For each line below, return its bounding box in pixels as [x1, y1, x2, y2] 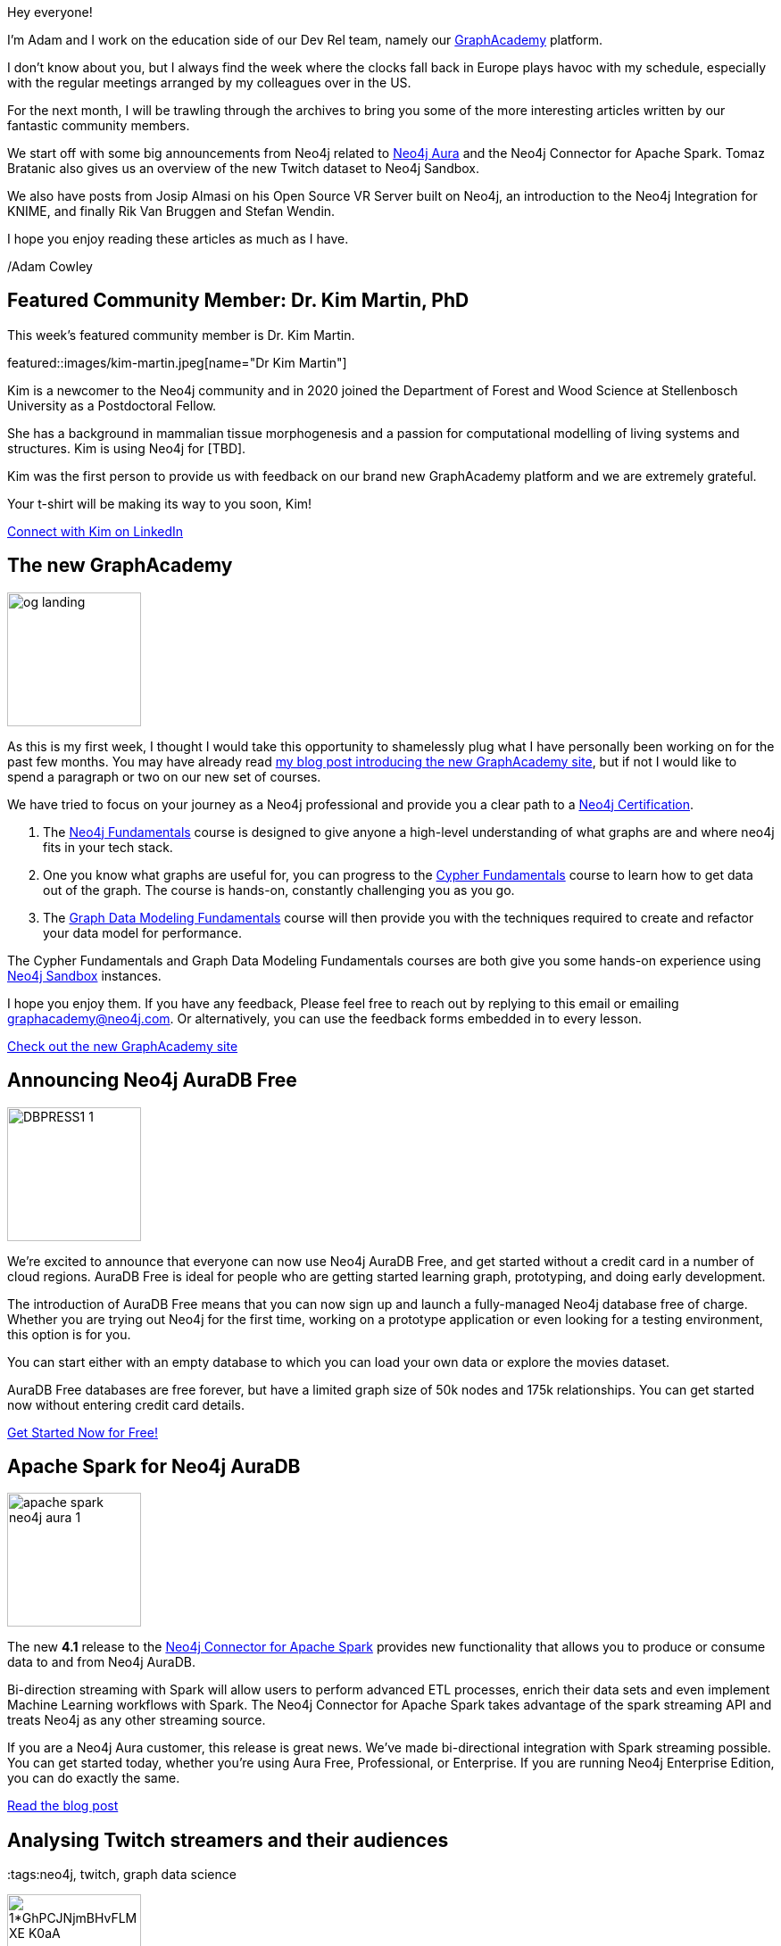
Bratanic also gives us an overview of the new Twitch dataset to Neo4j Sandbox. [7, 161, 480, 176]
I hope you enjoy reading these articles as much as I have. [7, 231, 349, 246]
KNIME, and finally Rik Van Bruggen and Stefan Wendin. [7, 203, 336, 219]
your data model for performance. [43, 924, 242, 940]
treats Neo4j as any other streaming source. [7, 1712, 266, 1728]
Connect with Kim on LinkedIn [7, 523, 184, 539]
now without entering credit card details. [7, 1396, 245, 1412]
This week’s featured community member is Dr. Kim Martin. [7, 327, 355, 343]
